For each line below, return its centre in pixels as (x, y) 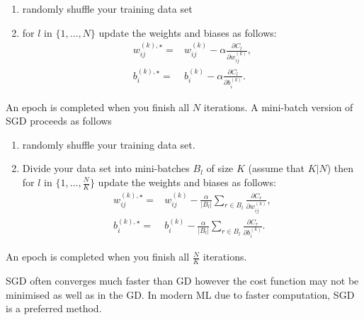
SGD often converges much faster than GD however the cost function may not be (182, 281)
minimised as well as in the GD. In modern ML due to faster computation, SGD (180, 294)
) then (340, 168)
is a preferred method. (54, 308)
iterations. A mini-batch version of (278, 107)
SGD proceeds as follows (59, 121)
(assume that (277, 168)
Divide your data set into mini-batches (106, 168)
